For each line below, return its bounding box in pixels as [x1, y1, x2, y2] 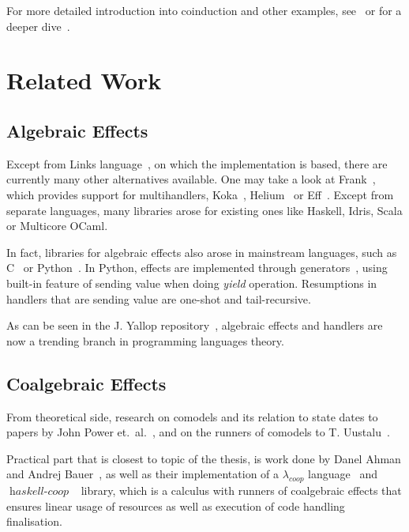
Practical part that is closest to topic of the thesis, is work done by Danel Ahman [6, 450, 401, 466]
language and [308, 466, 377, 482]
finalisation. [6, 513, 62, 530]
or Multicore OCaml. [6, 217, 108, 234]
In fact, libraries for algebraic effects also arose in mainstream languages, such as [6, 243, 397, 260]
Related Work [6, 64, 162, 96]
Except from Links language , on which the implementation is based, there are [6, 155, 388, 172]
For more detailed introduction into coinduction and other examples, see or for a [6, 2, 402, 18]
